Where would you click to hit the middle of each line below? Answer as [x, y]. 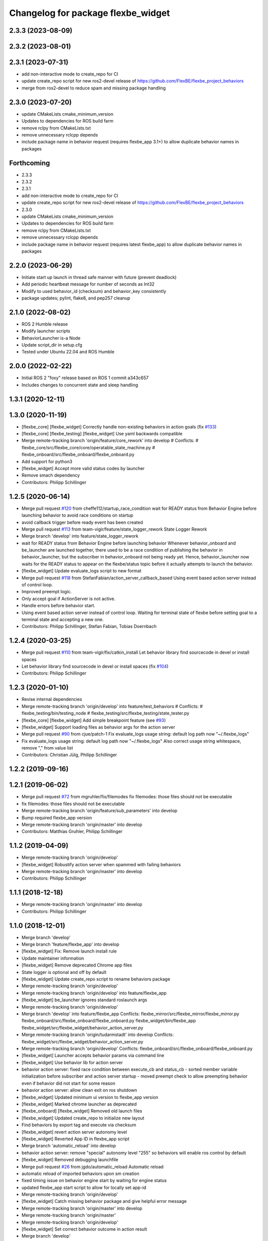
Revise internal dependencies [52, 699]
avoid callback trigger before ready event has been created [82, 522]
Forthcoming [30, 163]
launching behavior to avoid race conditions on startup [77, 515]
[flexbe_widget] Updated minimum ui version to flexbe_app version [90, 1097]
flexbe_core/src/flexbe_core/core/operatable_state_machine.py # [88, 447]
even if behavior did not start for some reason [68, 1083]
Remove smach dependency [51, 475]
